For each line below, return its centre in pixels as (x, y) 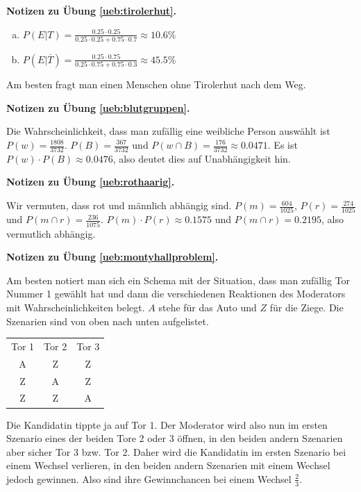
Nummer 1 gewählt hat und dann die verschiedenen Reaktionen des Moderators (176, 294)
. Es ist (283, 145)
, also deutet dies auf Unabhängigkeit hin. (202, 158)
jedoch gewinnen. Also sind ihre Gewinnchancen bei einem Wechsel (149, 478)
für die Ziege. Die (307, 307)
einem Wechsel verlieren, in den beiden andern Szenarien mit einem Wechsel (168, 465)
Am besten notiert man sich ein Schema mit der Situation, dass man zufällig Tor (178, 280)
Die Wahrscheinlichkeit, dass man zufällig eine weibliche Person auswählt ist (168, 131)
